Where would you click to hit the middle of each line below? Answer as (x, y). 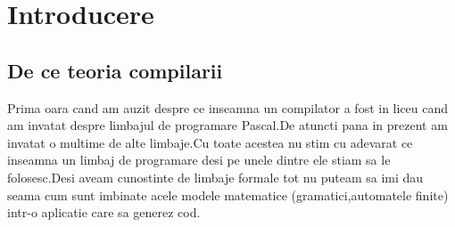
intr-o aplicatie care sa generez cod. (104, 212)
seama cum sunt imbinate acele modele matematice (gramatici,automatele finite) (228, 195)
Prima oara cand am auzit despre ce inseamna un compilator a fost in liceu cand (228, 107)
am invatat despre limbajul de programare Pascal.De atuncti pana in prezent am (227, 125)
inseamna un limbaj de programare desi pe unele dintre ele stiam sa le (199, 160)
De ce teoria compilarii (115, 70)
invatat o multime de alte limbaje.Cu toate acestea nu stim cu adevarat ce (210, 142)
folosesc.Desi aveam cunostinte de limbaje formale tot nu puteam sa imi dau (215, 177)
